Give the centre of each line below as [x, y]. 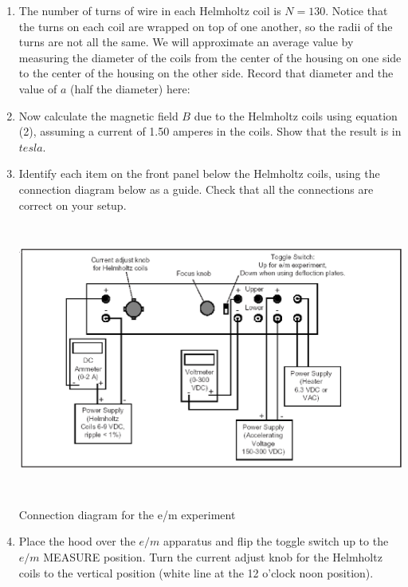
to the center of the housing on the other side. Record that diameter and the [206, 73]
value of [38, 88]
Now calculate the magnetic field [98, 115]
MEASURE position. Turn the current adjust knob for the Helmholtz [213, 556]
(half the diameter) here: [130, 88]
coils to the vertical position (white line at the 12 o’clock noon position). [196, 572]
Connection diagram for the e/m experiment [127, 514]
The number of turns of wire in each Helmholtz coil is [150, 10]
